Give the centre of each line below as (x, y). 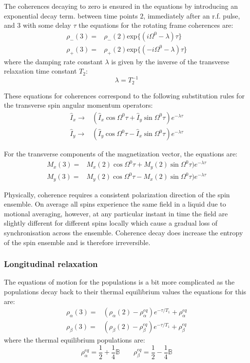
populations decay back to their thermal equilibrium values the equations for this (125, 291)
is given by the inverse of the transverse (170, 61)
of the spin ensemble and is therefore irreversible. (77, 242)
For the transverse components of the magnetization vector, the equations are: (121, 154)
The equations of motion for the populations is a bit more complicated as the (119, 282)
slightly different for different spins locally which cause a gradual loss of (111, 223)
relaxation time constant (40, 71)
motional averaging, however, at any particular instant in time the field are (116, 213)
